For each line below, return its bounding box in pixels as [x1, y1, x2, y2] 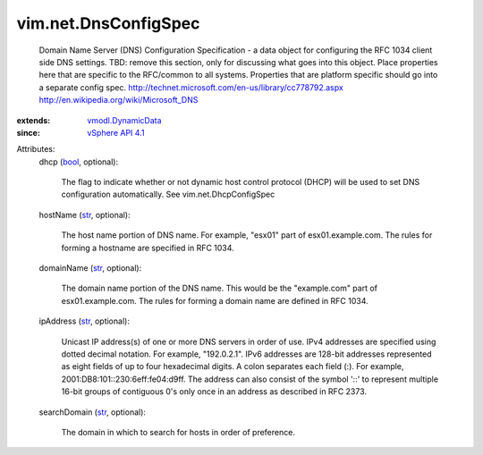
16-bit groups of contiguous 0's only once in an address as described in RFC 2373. [61, 386, 367, 397]
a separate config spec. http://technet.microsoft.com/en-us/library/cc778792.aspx [38, 81, 343, 93]
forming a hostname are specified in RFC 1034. [61, 242, 234, 253]
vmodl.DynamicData [87, 114, 162, 125]
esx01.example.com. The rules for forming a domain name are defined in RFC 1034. [61, 295, 369, 306]
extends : [16, 114, 51, 125]
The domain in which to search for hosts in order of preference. [61, 426, 295, 437]
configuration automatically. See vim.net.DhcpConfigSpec [61, 189, 275, 200]
